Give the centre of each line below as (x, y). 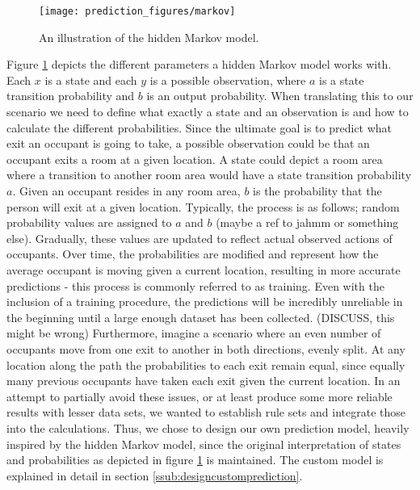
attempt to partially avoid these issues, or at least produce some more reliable (199, 396)
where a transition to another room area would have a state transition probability (209, 175)
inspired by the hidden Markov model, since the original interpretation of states (204, 444)
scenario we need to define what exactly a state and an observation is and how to (208, 112)
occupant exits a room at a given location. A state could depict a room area (195, 159)
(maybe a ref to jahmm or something (307, 222)
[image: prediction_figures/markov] (137, 11)
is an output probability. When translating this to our (280, 96)
